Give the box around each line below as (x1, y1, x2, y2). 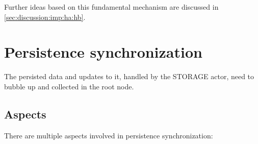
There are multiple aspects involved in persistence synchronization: (4, 130, 213, 140)
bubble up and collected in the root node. (4, 81, 134, 91)
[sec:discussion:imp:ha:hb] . (4, 11, 86, 22)
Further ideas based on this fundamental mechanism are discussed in (4, 2, 219, 12)
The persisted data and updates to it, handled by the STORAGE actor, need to (4, 71, 254, 82)
